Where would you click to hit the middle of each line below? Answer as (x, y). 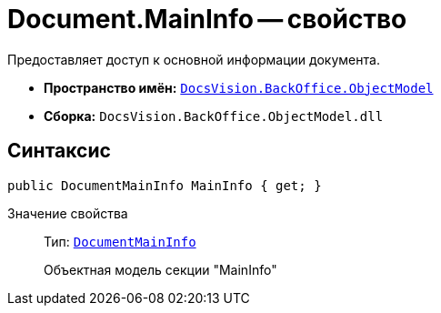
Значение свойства (68, 213)
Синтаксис (59, 151)
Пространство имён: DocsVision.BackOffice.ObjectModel (239, 87)
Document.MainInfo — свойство (207, 19)
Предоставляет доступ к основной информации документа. (194, 59)
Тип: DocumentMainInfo (120, 241)
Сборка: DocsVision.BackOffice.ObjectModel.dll (214, 116)
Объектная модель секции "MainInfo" (160, 269)
